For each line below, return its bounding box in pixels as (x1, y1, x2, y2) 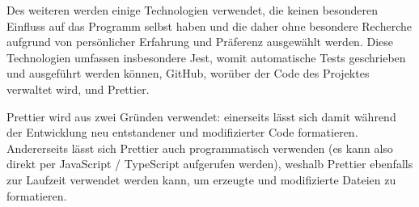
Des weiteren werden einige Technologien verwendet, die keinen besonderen (6, 2, 378, 18)
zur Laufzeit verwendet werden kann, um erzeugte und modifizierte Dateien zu (6, 171, 396, 188)
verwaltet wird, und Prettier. (6, 80, 150, 97)
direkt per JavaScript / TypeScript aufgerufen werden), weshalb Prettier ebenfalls (6, 155, 413, 172)
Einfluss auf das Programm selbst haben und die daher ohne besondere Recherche (6, 17, 412, 34)
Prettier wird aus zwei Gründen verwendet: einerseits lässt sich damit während (6, 108, 396, 125)
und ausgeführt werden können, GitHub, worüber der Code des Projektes (6, 65, 370, 82)
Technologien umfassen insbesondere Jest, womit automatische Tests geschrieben (6, 49, 406, 65)
